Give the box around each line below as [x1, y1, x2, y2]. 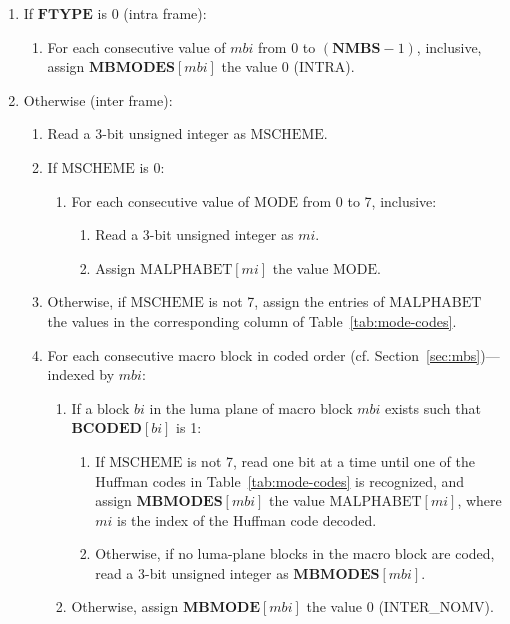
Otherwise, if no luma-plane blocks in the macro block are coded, [95, 543, 495, 564]
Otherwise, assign [71, 596, 179, 617]
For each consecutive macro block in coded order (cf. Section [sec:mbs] [47, 344, 481, 365]
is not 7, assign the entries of [208, 291, 385, 312]
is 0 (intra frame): [97, 3, 207, 23]
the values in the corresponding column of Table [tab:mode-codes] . [47, 310, 457, 331]
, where [457, 490, 502, 511]
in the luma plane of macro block [149, 397, 353, 418]
